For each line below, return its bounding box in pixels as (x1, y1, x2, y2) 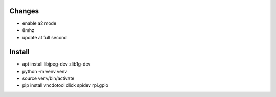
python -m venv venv (22, 68, 67, 74)
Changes (9, 7, 39, 15)
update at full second (22, 35, 67, 41)
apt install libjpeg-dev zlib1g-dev (22, 61, 91, 67)
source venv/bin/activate (22, 75, 75, 81)
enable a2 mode (22, 20, 57, 26)
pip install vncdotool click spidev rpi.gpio (22, 82, 108, 88)
